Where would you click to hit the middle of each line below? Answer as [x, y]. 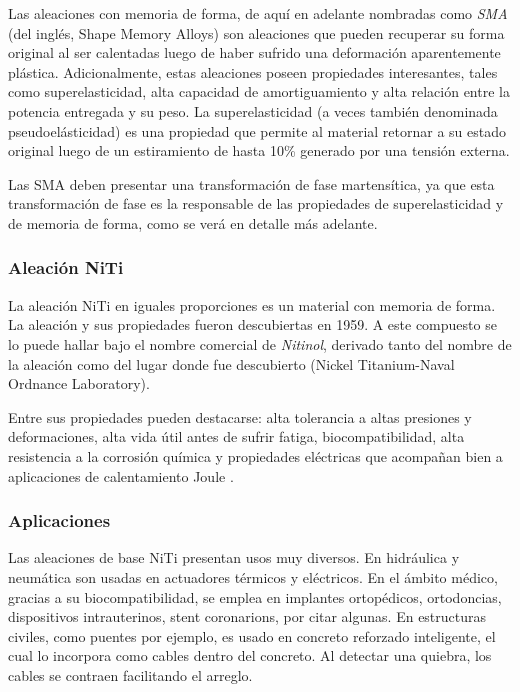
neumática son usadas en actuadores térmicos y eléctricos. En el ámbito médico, [253, 576]
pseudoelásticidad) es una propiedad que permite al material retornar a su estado [257, 130]
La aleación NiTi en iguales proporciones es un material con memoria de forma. [252, 304]
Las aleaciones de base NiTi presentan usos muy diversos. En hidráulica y [234, 557]
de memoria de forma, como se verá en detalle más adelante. [193, 222]
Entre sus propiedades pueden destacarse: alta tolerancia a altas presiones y [240, 416]
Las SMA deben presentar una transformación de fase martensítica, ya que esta [251, 183]
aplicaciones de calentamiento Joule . [121, 475]
